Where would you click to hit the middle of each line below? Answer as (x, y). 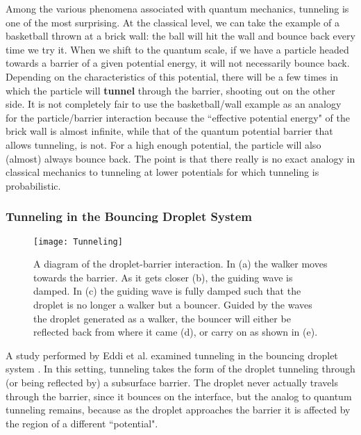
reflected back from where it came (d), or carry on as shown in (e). (176, 332)
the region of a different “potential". (82, 423)
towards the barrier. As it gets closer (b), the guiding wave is (163, 277)
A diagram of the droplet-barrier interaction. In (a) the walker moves (180, 264)
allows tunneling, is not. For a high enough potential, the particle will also (163, 144)
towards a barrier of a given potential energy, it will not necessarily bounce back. (178, 63)
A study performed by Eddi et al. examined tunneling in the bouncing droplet (172, 355)
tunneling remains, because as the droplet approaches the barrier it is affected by (178, 410)
